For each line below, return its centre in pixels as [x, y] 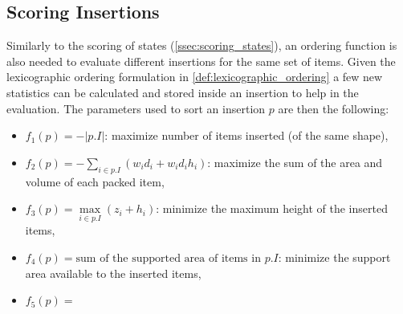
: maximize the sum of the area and [295, 162]
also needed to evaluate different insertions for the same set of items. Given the [201, 61]
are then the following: [334, 108]
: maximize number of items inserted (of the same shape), [246, 135]
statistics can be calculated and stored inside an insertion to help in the [183, 92]
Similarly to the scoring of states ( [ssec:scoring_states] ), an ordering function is [202, 45]
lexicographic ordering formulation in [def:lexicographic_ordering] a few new [195, 77]
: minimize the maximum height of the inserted [272, 208]
